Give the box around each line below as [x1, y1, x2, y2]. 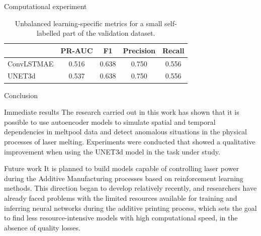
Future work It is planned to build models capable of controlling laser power [4, 163, 239, 174]
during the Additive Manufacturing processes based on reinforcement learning [4, 173, 243, 183]
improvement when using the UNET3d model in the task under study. [4, 146, 220, 156]
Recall [162, 45, 185, 55]
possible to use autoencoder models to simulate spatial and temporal [4, 116, 216, 127]
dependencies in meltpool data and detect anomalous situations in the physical [4, 126, 247, 137]
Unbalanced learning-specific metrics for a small [15, 18, 162, 28]
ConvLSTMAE [8, 58, 54, 68]
